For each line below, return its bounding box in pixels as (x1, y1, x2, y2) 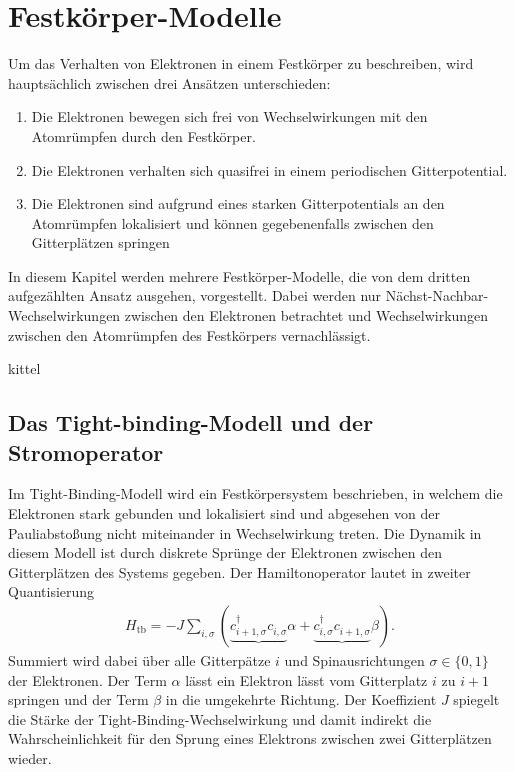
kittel (8, 358, 41, 379)
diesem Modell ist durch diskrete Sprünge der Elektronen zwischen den (8, 542, 442, 563)
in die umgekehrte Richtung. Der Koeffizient (165, 689, 437, 710)
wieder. (8, 748, 52, 768)
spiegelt (453, 689, 500, 710)
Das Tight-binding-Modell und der (8, 407, 374, 438)
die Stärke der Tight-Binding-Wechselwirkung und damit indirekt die (8, 708, 432, 729)
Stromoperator (8, 436, 164, 467)
